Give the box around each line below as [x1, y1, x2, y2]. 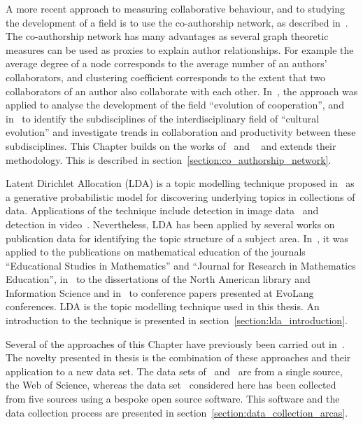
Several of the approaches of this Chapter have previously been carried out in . [6, 336, 345, 351]
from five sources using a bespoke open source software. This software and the [6, 391, 340, 406]
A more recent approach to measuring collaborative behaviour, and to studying [6, 1, 345, 15]
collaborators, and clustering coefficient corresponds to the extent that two [6, 69, 326, 84]
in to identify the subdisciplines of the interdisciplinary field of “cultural [6, 111, 320, 125]
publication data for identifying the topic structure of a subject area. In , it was [6, 230, 349, 245]
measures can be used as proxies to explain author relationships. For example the [6, 42, 354, 57]
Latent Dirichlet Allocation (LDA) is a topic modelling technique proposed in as [6, 176, 355, 190]
